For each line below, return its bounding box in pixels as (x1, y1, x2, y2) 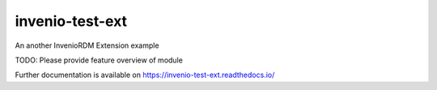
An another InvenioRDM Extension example (15, 41, 159, 50)
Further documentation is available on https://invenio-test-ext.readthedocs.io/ (15, 70, 275, 80)
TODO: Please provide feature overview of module (15, 55, 184, 65)
